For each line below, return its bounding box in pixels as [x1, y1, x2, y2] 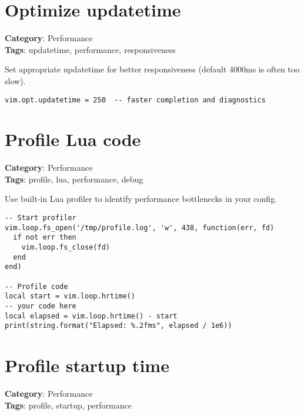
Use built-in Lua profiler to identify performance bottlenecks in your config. [5, 192, 277, 205]
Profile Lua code [5, 127, 141, 151]
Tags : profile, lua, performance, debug [5, 172, 143, 185]
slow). [5, 74, 26, 87]
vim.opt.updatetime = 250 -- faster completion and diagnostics [5, 95, 266, 104]
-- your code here [5, 301, 76, 310]
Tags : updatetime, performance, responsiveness [5, 43, 176, 55]
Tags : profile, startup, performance [5, 399, 132, 411]
